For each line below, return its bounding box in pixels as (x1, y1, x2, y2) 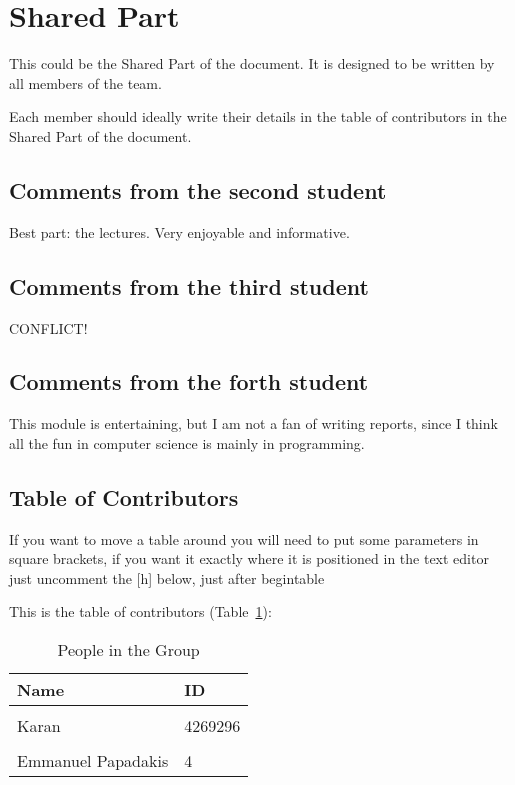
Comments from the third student (9, 270, 369, 301)
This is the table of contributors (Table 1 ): (9, 601, 272, 622)
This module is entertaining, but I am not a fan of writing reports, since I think (9, 413, 498, 434)
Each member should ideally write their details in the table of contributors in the (9, 106, 507, 127)
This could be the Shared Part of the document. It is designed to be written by (9, 53, 495, 74)
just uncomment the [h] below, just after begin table (9, 567, 325, 588)
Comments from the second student (9, 174, 387, 205)
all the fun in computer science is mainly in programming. (9, 432, 365, 453)
